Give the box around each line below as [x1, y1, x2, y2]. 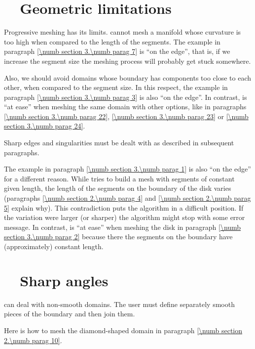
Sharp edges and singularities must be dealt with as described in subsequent [4, 137, 234, 148]
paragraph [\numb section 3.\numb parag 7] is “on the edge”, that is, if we [4, 46, 230, 56]
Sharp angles [20, 270, 109, 290]
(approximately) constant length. [4, 241, 104, 251]
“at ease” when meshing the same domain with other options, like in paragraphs [4, 101, 247, 112]
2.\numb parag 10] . [4, 335, 62, 345]
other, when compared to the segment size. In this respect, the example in [4, 82, 228, 92]
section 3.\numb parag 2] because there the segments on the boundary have [4, 231, 233, 242]
